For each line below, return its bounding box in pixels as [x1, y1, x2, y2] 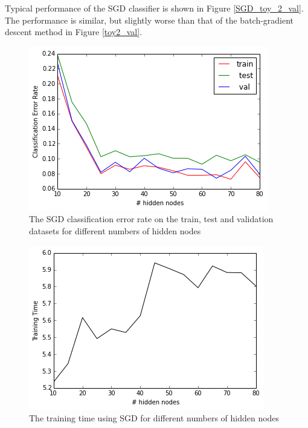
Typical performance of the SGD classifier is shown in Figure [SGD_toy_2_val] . [5, 2, 304, 14]
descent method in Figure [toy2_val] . [5, 25, 143, 38]
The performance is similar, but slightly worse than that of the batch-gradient [5, 13, 294, 26]
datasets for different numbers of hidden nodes [29, 224, 201, 237]
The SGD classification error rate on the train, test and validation [29, 212, 274, 225]
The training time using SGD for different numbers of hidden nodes [29, 412, 280, 424]
